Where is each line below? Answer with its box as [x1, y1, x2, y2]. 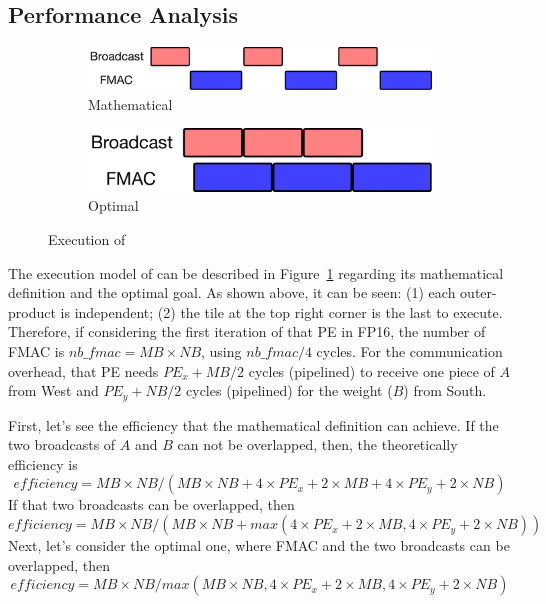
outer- [460, 282, 497, 303]
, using [201, 341, 242, 362]
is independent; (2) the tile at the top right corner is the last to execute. [60, 301, 503, 322]
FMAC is [8, 341, 65, 362]
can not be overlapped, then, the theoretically [177, 434, 458, 455]
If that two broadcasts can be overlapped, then [8, 494, 295, 515]
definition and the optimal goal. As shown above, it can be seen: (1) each [8, 282, 456, 303]
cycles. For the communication [316, 341, 503, 362]
